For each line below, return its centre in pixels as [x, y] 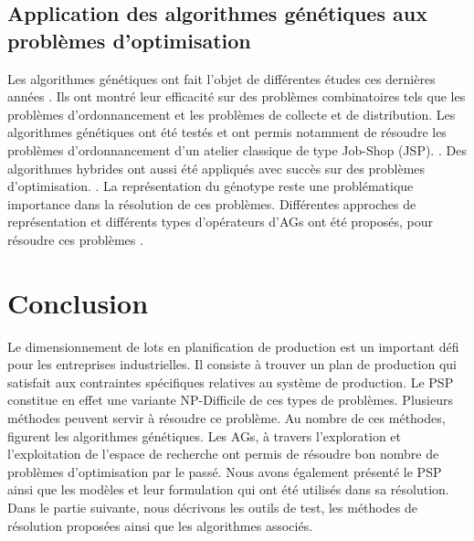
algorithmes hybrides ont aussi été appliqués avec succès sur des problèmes [216, 168]
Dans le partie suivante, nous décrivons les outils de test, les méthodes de [212, 507]
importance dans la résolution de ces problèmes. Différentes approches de [212, 203]
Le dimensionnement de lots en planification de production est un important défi [233, 346]
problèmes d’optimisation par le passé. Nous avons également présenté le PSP [225, 471]
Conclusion [78, 302]
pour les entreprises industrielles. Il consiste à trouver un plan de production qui [232, 364]
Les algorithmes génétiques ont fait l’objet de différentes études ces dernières [221, 78]
